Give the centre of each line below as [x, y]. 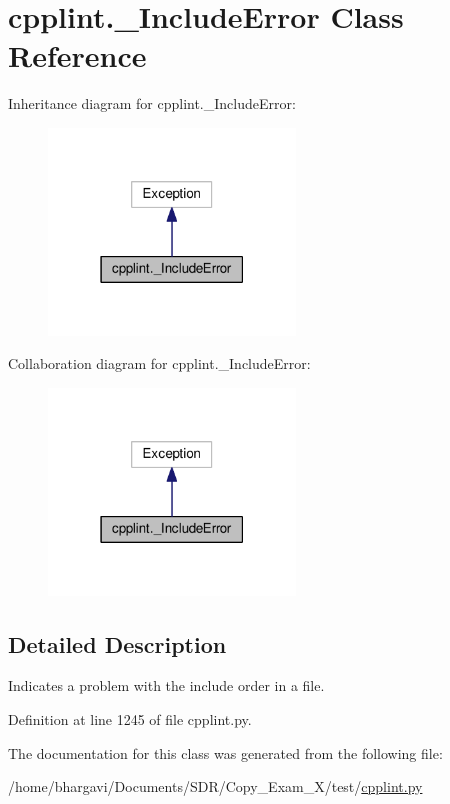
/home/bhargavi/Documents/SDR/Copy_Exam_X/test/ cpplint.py [215, 786]
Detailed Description [117, 643]
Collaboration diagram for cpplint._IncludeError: [159, 363]
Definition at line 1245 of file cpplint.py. [130, 718]
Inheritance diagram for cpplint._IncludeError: [152, 103]
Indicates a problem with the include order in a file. [166, 685]
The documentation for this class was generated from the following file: [225, 752]
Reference [77, 55]
